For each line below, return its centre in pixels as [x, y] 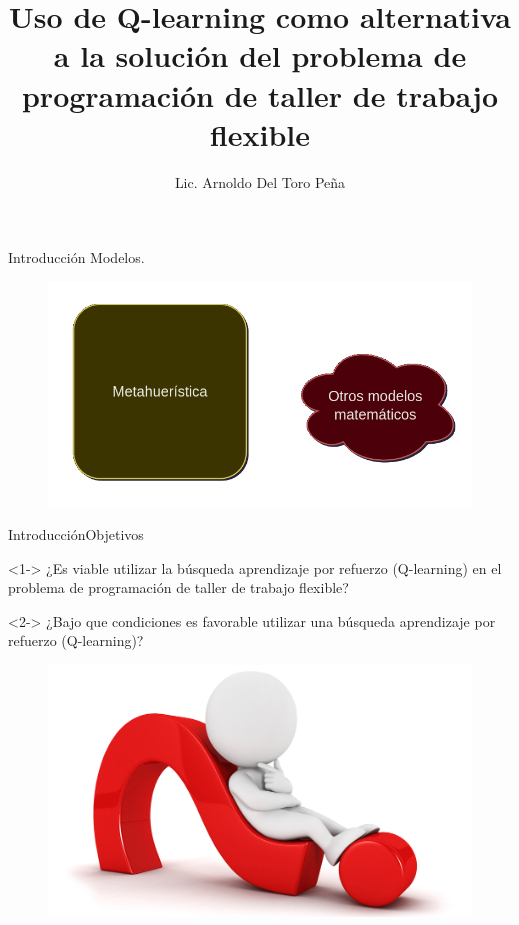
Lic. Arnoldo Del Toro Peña [260, 181]
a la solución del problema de [260, 55]
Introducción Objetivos [76, 534]
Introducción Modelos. [76, 257]
